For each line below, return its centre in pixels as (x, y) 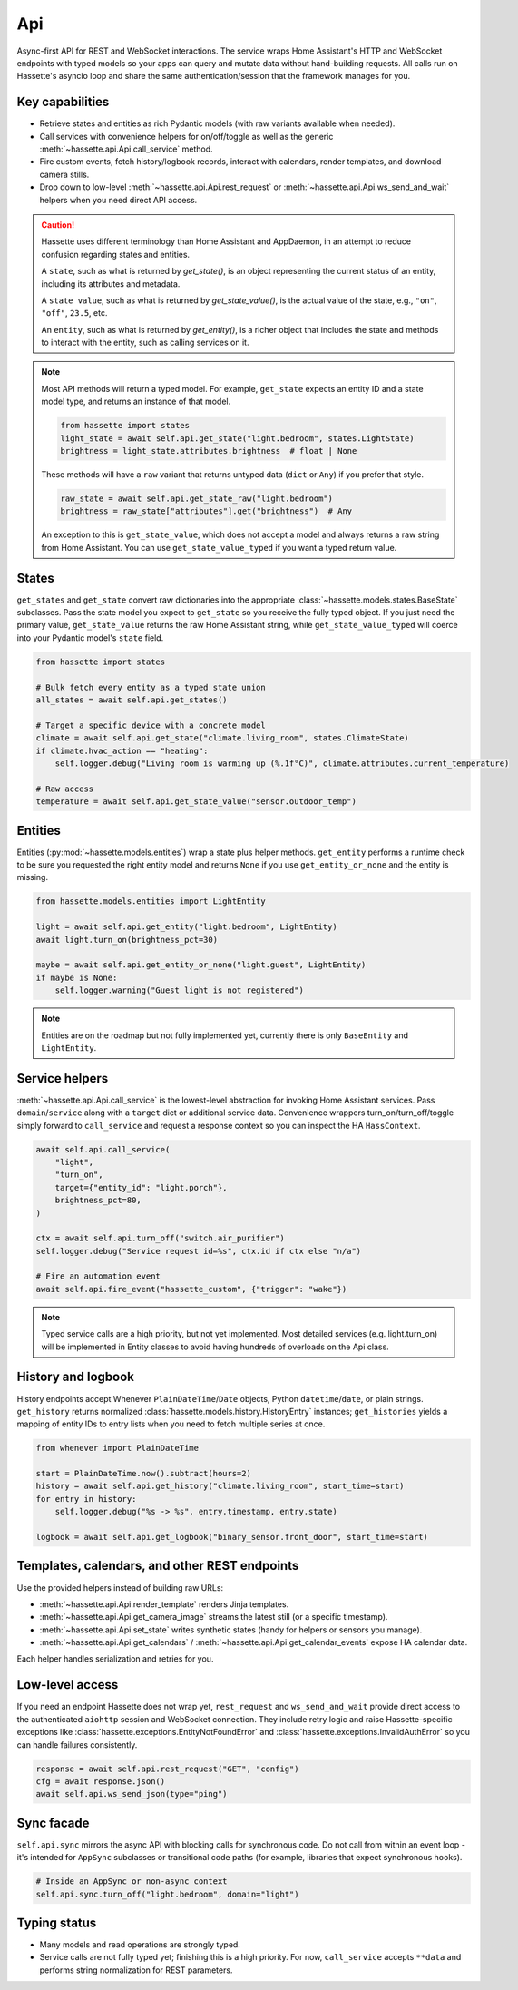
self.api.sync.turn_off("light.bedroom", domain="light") (167, 1894)
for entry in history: (86, 1499)
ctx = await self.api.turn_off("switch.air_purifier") (160, 1238)
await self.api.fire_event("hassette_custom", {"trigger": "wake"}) (191, 1289)
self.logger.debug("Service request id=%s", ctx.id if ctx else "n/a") (199, 1251)
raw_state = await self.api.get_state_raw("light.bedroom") (197, 499)
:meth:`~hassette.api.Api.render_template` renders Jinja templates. (164, 1604)
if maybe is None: (77, 977)
